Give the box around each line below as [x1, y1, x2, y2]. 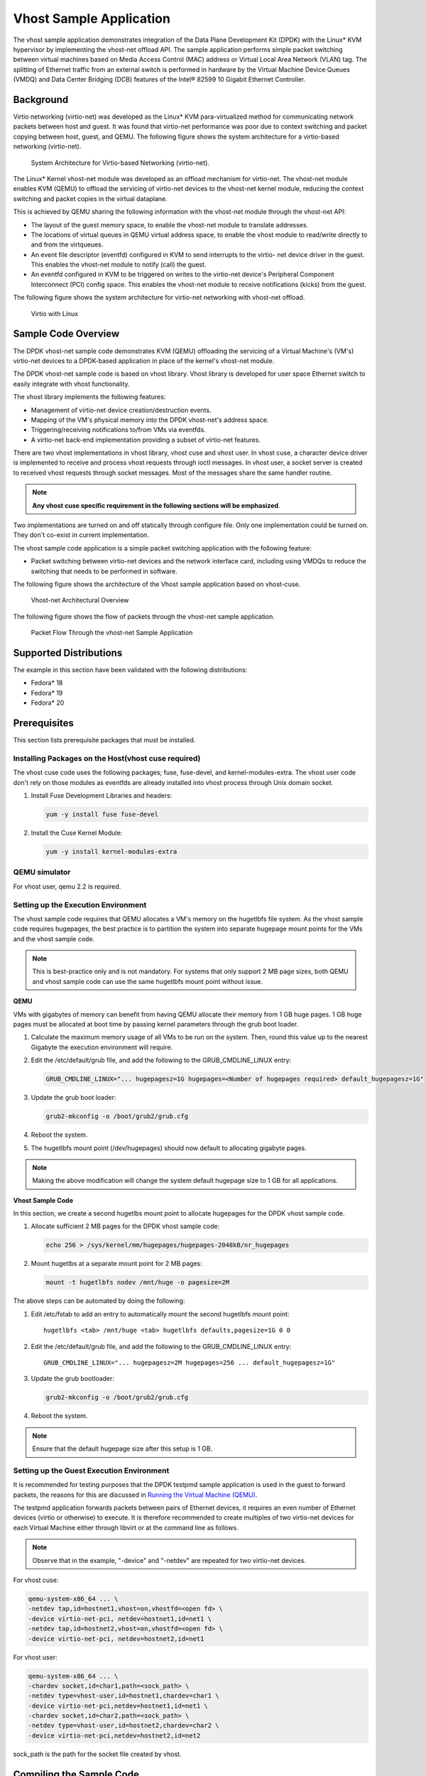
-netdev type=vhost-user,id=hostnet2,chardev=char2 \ [28, 1721, 219, 1730]
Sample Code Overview [13, 327, 120, 340]
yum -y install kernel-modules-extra [45, 848, 177, 856]
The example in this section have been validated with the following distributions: [13, 666, 248, 674]
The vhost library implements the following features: [13, 393, 166, 401]
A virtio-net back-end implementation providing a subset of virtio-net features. [31, 435, 261, 444]
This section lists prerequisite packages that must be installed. [13, 736, 196, 744]
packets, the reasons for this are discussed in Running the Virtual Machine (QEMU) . [13, 1490, 258, 1499]
